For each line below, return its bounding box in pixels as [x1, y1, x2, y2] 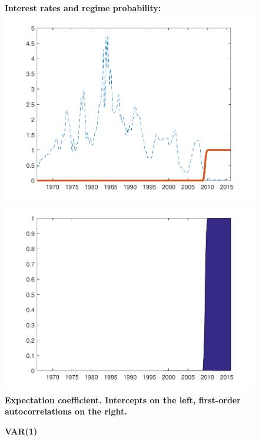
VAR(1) [5, 425, 38, 437]
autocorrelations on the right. [5, 405, 127, 417]
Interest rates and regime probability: [5, 2, 161, 14]
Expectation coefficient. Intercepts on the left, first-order [5, 393, 241, 406]
